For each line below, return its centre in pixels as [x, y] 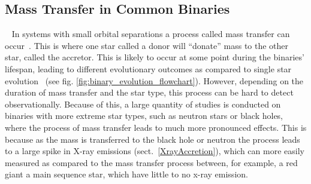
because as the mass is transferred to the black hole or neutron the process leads [153, 139]
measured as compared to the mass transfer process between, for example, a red [151, 162]
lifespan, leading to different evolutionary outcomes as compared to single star [148, 68]
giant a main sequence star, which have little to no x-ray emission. [126, 174]
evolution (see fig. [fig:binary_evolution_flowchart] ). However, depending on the [154, 80]
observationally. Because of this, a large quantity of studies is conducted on [143, 104]
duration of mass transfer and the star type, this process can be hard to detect [149, 92]
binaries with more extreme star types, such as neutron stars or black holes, [144, 116]
